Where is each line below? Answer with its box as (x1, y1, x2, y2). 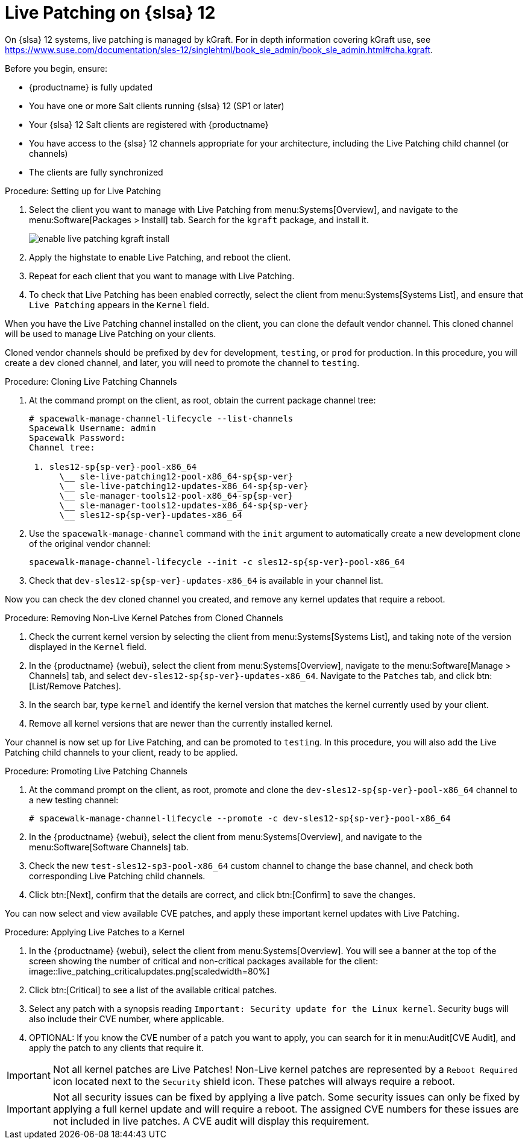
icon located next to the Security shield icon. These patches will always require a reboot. (52, 1075, 455, 1087)
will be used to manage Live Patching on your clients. (5, 328, 216, 339)
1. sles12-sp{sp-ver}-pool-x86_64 (34, 461, 197, 472)
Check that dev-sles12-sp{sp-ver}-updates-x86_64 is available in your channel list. (29, 575, 383, 586)
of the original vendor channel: (29, 538, 151, 549)
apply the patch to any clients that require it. (29, 1042, 204, 1053)
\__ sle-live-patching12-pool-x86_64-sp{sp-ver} (59, 471, 294, 481)
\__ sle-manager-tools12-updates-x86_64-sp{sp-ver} (59, 500, 309, 510)
